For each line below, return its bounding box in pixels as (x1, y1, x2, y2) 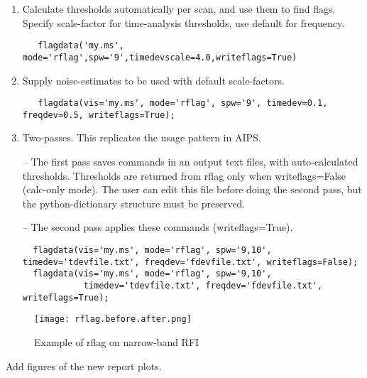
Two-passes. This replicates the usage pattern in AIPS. (22, 130, 261, 145)
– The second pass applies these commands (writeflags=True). (22, 220, 293, 234)
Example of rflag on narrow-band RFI (34, 334, 199, 349)
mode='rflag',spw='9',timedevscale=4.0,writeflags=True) (22, 52, 297, 63)
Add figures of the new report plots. (6, 358, 162, 373)
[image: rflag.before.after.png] (34, 314, 192, 325)
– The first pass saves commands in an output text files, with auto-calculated (22, 154, 358, 168)
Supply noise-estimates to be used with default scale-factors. (22, 72, 285, 87)
